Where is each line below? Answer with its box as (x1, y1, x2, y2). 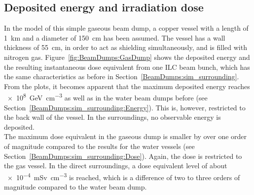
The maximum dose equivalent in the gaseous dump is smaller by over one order (4, 131, 247, 142)
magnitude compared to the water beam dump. (4, 182, 147, 192)
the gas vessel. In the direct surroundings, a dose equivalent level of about (4, 160, 227, 171)
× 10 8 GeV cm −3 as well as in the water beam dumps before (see (7, 91, 208, 103)
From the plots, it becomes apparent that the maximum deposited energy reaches (4, 81, 250, 91)
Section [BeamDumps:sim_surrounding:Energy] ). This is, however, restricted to (4, 102, 246, 112)
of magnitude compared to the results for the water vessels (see (4, 141, 195, 151)
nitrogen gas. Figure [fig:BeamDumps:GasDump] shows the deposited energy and (4, 51, 250, 62)
